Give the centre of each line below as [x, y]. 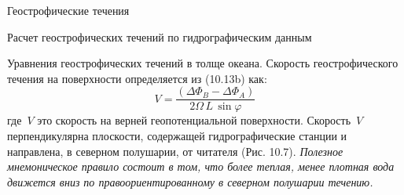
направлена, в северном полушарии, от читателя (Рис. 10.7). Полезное [175, 151]
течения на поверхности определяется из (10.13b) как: [137, 78]
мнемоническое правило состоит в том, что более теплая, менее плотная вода [201, 166]
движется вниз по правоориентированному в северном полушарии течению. [190, 181]
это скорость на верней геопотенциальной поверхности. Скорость [194, 120]
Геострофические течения [68, 10]
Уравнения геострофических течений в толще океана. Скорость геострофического [203, 63]
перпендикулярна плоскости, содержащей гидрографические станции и [177, 136]
